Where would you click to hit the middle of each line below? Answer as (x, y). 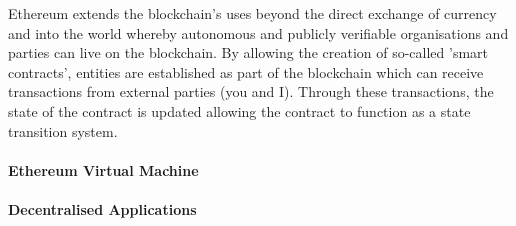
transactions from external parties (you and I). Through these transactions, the (251, 91)
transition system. (63, 130)
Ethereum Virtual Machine (103, 169)
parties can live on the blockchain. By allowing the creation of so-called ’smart (248, 52)
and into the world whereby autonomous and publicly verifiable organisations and (258, 32)
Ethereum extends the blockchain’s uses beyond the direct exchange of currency (252, 13)
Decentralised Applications (102, 208)
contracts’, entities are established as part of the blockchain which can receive (246, 71)
